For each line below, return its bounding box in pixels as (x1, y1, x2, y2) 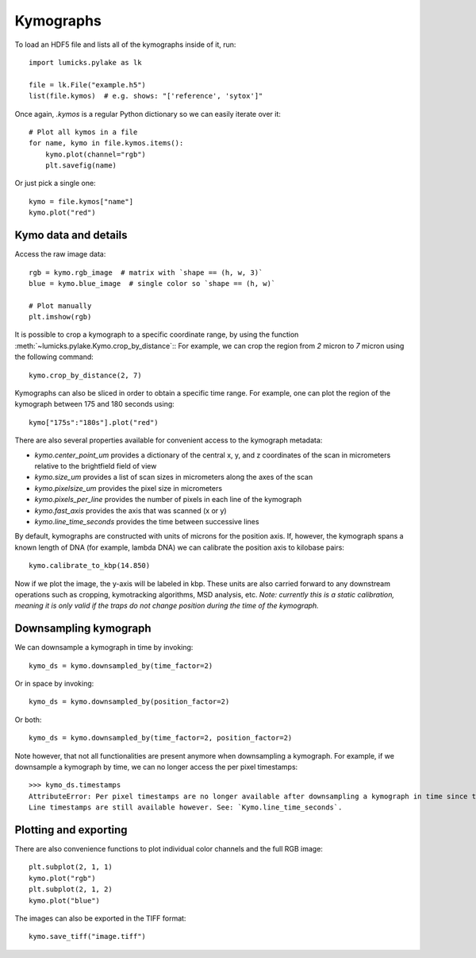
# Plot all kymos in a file (29, 127, 138, 137)
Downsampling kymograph (14, 622, 152, 635)
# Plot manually (29, 301, 92, 310)
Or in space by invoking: (14, 678, 94, 688)
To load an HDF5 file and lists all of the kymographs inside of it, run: (14, 40, 236, 49)
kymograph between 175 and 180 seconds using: (14, 400, 175, 409)
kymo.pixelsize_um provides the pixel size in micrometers (34, 483, 222, 493)
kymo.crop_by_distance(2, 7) (29, 370, 142, 380)
